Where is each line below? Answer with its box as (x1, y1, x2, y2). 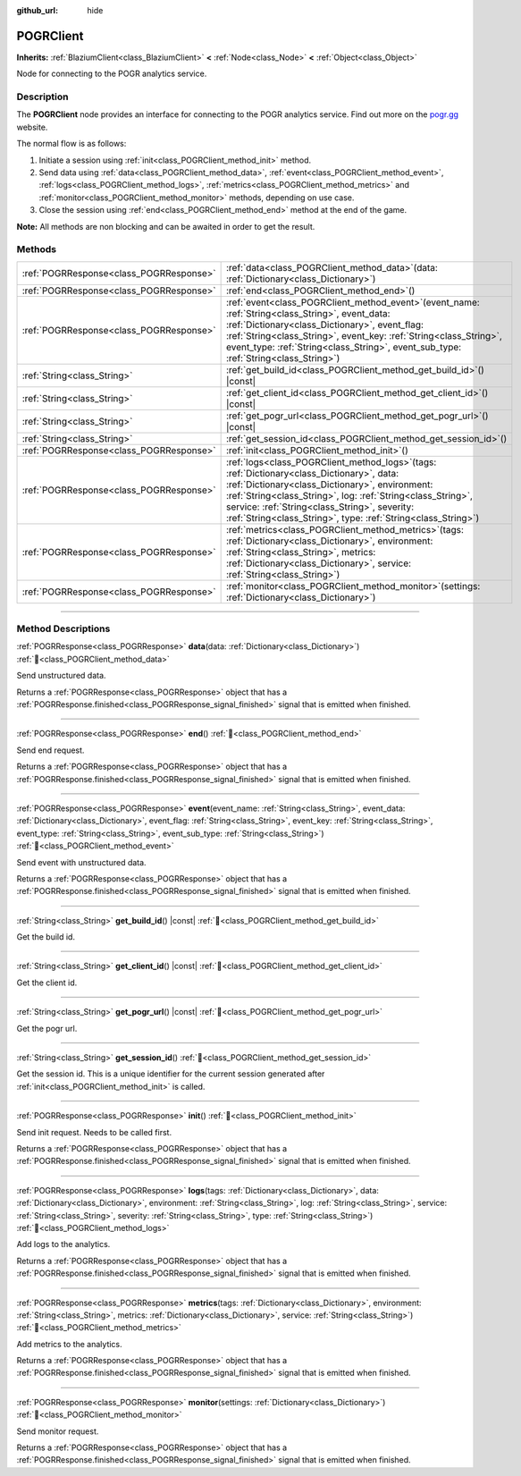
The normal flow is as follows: (16, 139, 127, 149)
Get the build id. (16, 932, 76, 942)
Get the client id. (16, 977, 78, 988)
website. (16, 122, 48, 132)
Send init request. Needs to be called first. (16, 1126, 172, 1137)
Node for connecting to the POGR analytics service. (16, 68, 207, 80)
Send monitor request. (16, 1426, 99, 1437)
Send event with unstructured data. (16, 856, 147, 867)
